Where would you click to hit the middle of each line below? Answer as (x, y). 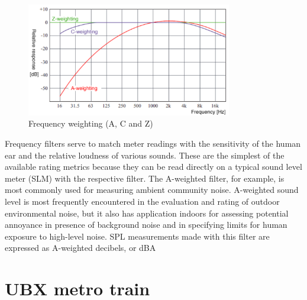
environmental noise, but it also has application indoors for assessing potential (147, 213)
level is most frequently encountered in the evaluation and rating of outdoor (142, 201)
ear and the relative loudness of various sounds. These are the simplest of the (145, 155)
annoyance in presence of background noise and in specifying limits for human (146, 225)
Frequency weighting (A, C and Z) (91, 123)
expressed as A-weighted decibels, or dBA (80, 248)
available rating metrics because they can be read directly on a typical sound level (153, 167)
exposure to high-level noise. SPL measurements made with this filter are (137, 236)
